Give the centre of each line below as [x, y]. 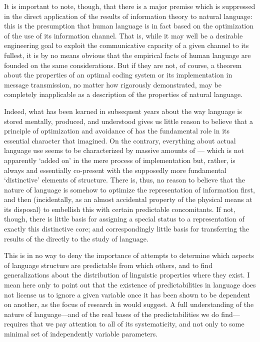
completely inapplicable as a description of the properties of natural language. [123, 94]
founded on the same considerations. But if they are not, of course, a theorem [123, 65]
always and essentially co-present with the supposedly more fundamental [115, 170]
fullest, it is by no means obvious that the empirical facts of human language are [127, 55]
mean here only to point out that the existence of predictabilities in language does [130, 285]
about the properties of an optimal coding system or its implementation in [118, 75]
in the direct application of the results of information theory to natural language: [128, 16]
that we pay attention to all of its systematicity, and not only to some [137, 324]
